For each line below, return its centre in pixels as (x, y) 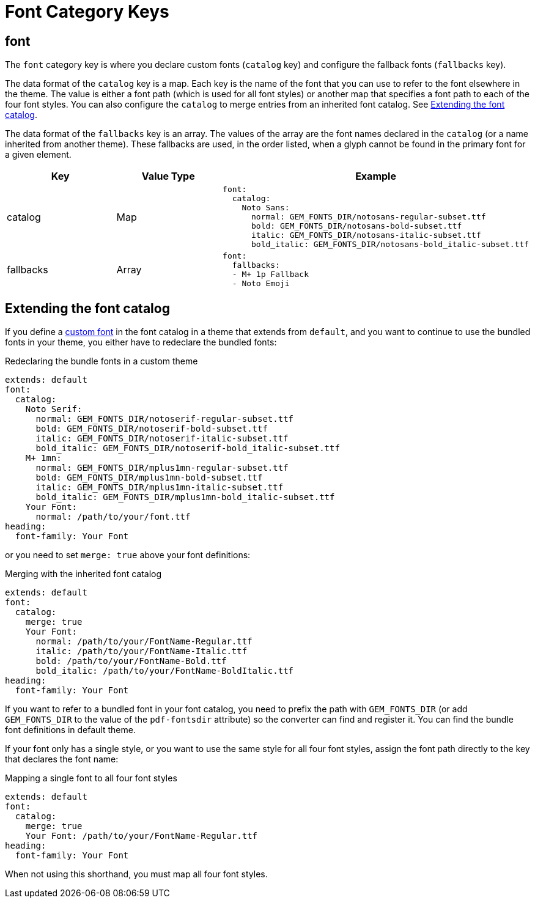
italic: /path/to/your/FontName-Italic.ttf (142, 651)
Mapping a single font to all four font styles (91, 778)
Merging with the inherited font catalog (83, 574)
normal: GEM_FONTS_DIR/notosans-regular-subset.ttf (369, 217)
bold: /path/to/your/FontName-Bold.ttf (131, 661)
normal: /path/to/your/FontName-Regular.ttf (144, 642)
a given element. (38, 155)
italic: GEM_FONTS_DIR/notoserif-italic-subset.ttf (162, 439)
